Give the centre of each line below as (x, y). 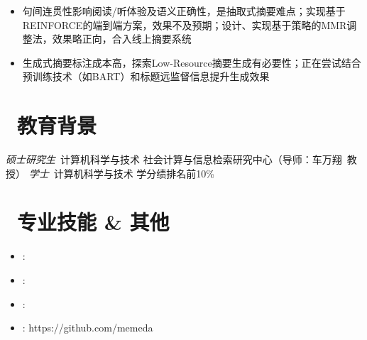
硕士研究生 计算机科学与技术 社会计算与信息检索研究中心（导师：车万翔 (174, 159)
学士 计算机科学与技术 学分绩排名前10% (121, 173)
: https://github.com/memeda (88, 328)
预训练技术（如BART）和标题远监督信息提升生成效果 (146, 76)
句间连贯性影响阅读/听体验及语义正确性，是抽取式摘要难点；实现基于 (184, 11)
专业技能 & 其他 (93, 222)
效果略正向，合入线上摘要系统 (122, 39)
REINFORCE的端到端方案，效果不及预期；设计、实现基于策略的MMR (185, 24)
